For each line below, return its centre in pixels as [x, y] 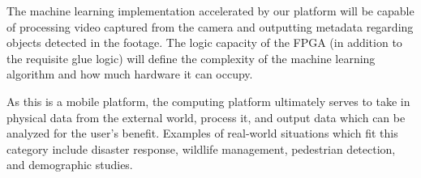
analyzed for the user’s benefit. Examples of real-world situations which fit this [202, 133]
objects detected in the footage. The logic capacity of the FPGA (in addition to [204, 42]
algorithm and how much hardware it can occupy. [130, 74]
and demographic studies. [70, 165]
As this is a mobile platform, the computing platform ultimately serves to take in [208, 101]
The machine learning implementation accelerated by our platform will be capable [210, 11]
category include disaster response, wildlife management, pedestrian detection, [201, 148]
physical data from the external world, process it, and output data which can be [206, 117]
